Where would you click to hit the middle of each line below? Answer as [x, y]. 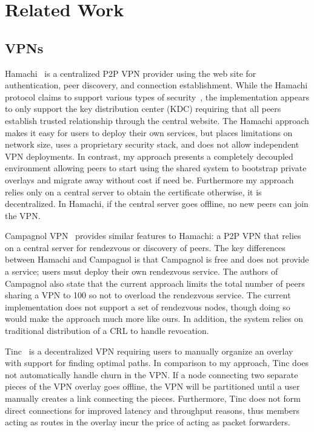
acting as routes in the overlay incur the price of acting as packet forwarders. [148, 422]
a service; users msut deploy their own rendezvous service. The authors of [142, 271]
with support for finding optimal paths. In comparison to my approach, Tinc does [157, 363]
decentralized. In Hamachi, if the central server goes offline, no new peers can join [157, 204]
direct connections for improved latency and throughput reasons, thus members [152, 410]
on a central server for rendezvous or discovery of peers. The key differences [145, 247]
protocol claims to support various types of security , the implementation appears [157, 97]
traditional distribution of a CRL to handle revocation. [107, 331]
